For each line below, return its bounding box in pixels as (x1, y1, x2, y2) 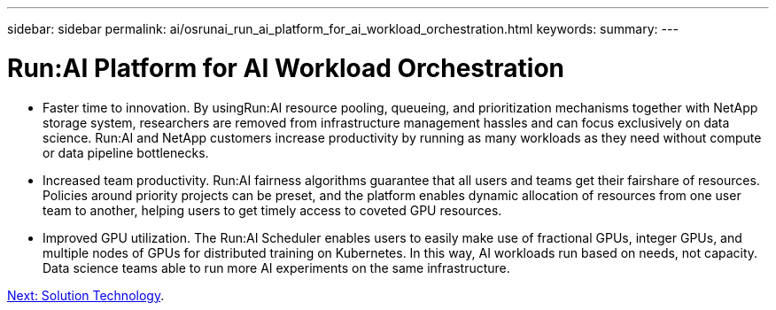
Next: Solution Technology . (7, 287, 165, 303)
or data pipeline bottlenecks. (43, 144, 209, 160)
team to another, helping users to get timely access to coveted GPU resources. (43, 202, 502, 218)
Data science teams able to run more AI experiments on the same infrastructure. (43, 260, 510, 275)
